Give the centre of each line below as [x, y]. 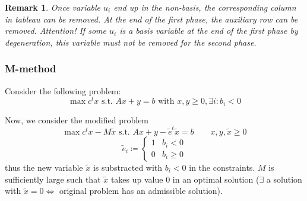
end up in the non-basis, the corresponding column [205, 7]
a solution [284, 179]
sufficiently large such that [53, 179]
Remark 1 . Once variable [53, 7]
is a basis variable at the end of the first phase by [209, 31]
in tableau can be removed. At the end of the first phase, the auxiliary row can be [151, 19]
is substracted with [128, 167]
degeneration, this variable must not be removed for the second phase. [131, 42]
